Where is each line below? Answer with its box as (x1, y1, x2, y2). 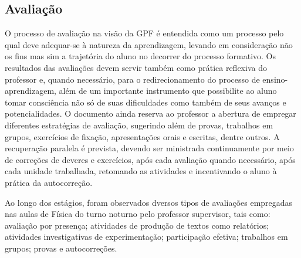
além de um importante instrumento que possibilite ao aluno (59, 84, 277, 97)
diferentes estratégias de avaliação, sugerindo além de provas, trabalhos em (5, 118, 273, 131)
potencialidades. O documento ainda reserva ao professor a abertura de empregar (5, 107, 296, 120)
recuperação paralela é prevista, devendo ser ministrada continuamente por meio (5, 142, 294, 154)
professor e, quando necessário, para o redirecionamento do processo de (5, 73, 260, 85)
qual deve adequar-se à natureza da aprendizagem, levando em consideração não (5, 38, 293, 50)
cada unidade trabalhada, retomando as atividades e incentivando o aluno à (5, 165, 277, 177)
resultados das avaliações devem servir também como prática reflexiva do (5, 61, 267, 73)
